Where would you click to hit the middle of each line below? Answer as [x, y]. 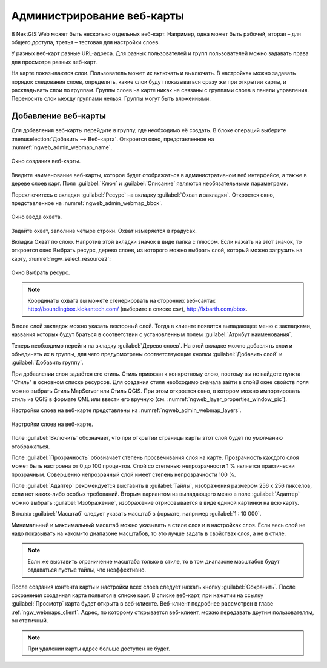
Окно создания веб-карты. [46, 161]
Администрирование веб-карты [98, 16]
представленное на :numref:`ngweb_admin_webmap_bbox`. [87, 203]
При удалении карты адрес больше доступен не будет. [99, 649]
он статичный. [30, 621]
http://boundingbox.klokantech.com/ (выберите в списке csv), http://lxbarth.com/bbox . [137, 309]
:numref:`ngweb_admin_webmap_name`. [62, 147]
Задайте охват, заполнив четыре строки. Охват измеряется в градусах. [104, 231]
